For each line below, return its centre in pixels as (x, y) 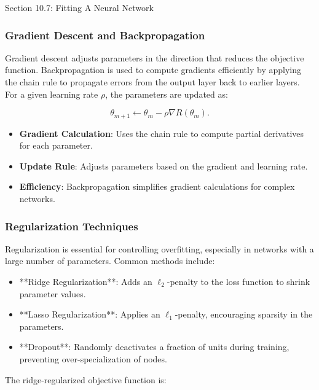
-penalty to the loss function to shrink (238, 282)
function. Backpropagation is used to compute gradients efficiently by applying (153, 70)
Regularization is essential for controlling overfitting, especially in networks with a (159, 248)
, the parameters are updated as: (167, 94)
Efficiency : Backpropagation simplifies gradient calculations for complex (157, 186)
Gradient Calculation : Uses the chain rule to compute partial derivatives (162, 133)
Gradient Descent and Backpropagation (105, 35)
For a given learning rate (52, 94)
